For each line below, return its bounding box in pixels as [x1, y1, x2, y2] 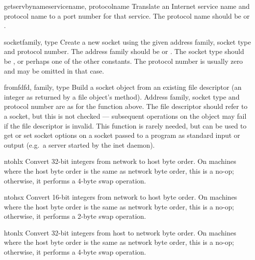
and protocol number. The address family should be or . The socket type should [4, 46, 244, 56]
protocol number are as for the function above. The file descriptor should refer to [4, 101, 248, 111]
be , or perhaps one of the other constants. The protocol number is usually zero [4, 55, 243, 66]
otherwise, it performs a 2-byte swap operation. [4, 211, 146, 221]
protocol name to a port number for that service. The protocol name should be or [4, 10, 250, 21]
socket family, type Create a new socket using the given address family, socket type [4, 36, 251, 47]
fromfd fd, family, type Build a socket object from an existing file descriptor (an [4, 82, 242, 92]
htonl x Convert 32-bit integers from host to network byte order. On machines [4, 227, 236, 237]
